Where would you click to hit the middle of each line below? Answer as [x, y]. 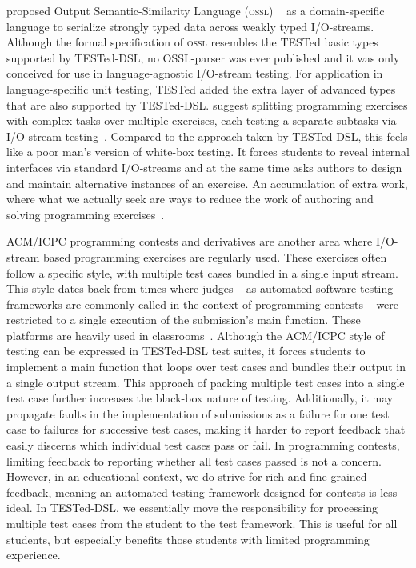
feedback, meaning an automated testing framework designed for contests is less [202, 492]
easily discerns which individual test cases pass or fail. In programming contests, [203, 445]
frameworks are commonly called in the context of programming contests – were [203, 304]
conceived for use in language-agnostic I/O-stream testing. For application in [195, 73]
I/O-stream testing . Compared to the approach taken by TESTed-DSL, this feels [207, 136]
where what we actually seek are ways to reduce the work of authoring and [190, 199]
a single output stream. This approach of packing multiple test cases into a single [206, 382]
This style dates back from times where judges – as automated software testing [200, 288]
